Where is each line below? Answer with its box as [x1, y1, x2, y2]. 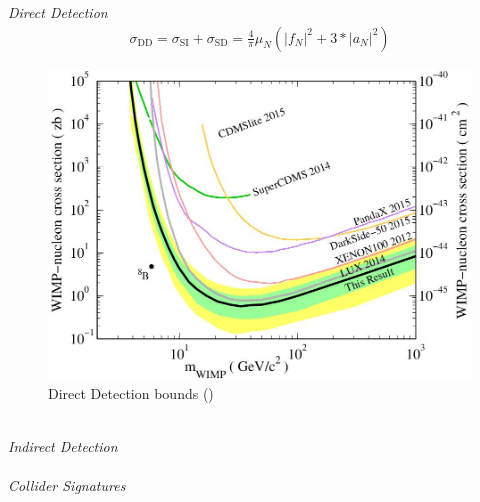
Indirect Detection [8, 435, 118, 456]
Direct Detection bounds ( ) [48, 382, 214, 403]
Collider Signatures [8, 474, 126, 495]
